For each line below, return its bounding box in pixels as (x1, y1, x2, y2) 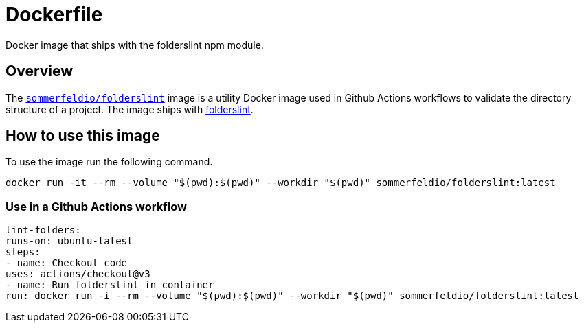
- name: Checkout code (5, 257, 128, 269)
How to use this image (5, 127, 160, 145)
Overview (5, 62, 74, 80)
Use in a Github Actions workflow (5, 199, 187, 213)
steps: (5, 246, 41, 258)
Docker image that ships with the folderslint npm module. (5, 38, 264, 51)
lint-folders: (5, 224, 81, 236)
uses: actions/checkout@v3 (5, 268, 150, 280)
